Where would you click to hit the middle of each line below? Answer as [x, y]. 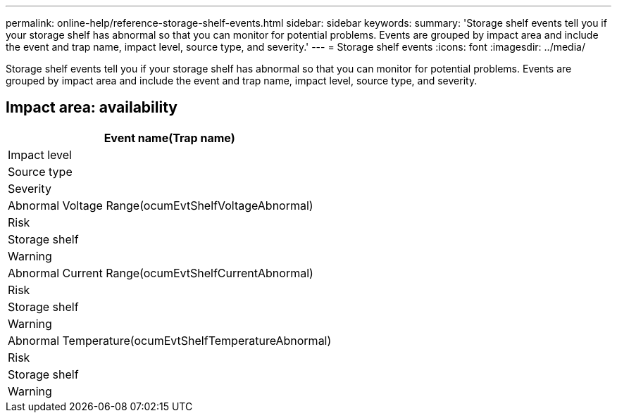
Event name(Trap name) [169, 138]
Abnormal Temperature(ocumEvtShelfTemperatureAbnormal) [170, 340]
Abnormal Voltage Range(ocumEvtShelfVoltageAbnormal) [161, 205]
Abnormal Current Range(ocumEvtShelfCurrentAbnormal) [161, 273]
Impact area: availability [92, 108]
